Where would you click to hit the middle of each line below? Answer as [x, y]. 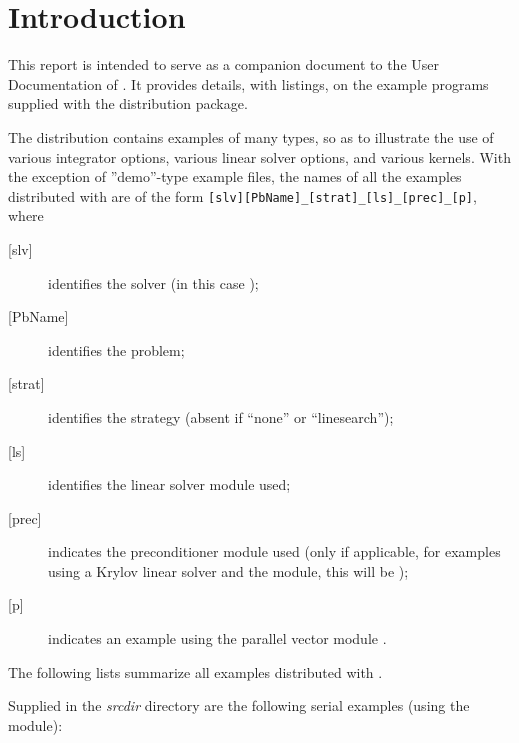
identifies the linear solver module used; [169, 484]
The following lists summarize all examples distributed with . [195, 671]
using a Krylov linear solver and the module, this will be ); [228, 570]
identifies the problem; [116, 349]
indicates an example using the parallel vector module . [217, 638]
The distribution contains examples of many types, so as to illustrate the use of [251, 136]
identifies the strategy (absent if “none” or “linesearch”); [221, 416]
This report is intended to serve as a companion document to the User [224, 64]
